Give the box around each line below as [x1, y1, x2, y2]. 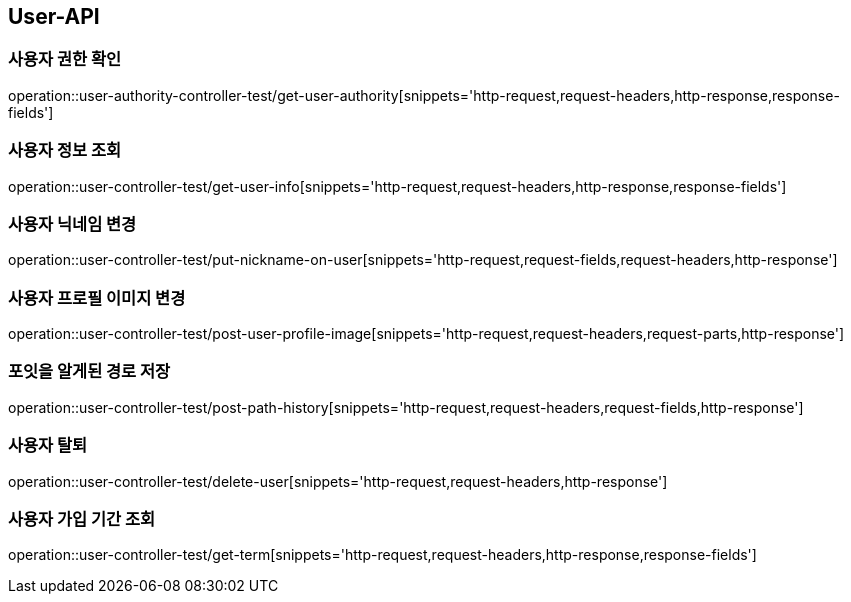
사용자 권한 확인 [8, 49, 122, 70]
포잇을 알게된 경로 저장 [8, 361, 171, 382]
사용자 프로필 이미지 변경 [8, 287, 186, 308]
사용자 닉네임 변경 [8, 213, 137, 234]
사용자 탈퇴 [8, 435, 88, 456]
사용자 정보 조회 [8, 140, 122, 161]
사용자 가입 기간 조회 [8, 508, 156, 529]
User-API [8, 4, 100, 29]
